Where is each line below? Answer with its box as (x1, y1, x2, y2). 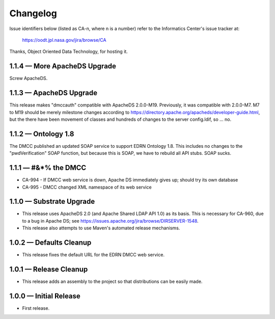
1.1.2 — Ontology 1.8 (9, 129, 74, 138)
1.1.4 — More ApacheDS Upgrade (9, 62, 117, 71)
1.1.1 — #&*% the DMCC (9, 164, 87, 172)
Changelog (9, 8, 57, 19)
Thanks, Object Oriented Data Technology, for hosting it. (9, 48, 128, 55)
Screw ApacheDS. (9, 75, 48, 82)
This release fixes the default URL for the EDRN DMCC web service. (22, 252, 165, 258)
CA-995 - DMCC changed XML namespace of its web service (22, 184, 152, 190)
